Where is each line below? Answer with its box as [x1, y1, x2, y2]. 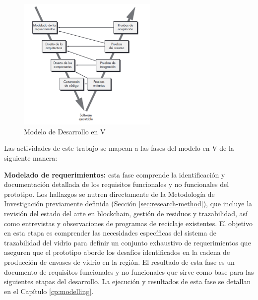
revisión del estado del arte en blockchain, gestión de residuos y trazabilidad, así [4, 208, 248, 218]
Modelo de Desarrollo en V [24, 126, 106, 136]
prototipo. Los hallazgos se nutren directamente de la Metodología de [4, 188, 215, 199]
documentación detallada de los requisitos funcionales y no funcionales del [4, 179, 229, 189]
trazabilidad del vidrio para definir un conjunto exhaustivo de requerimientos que [4, 237, 251, 247]
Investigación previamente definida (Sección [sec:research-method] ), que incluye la [4, 198, 253, 209]
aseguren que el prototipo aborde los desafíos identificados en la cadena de [4, 247, 230, 257]
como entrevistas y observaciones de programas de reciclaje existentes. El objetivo [4, 218, 253, 228]
